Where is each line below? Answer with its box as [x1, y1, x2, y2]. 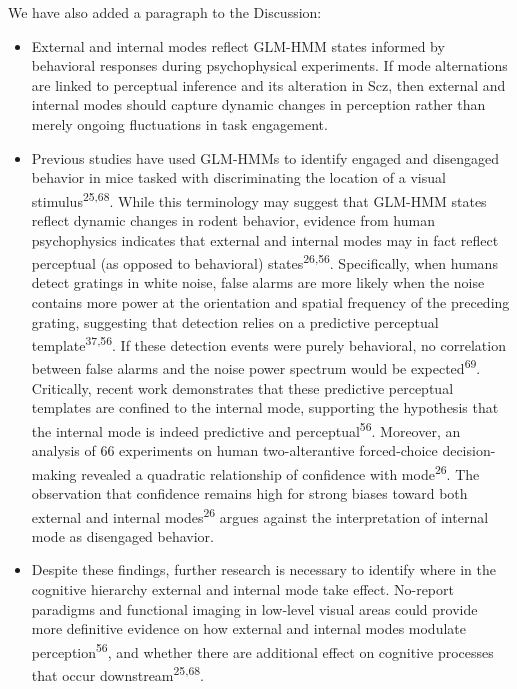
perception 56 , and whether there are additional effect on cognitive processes [31, 638, 494, 662]
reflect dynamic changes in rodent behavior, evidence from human [31, 210, 435, 230]
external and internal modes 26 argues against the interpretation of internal [31, 503, 489, 527]
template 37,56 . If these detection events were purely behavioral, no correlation [31, 332, 506, 355]
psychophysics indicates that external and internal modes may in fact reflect [31, 229, 499, 250]
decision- [442, 440, 496, 461]
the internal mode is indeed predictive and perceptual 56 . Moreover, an [31, 417, 461, 441]
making [31, 463, 77, 484]
